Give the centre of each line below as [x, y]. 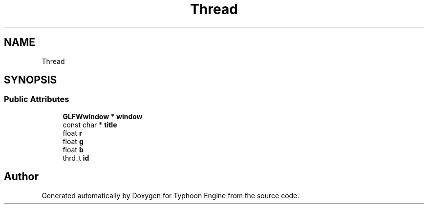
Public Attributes [37, 99]
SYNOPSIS [31, 80]
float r [72, 133]
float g [73, 141]
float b [73, 149]
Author [21, 177]
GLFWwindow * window [103, 116]
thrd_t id [76, 158]
